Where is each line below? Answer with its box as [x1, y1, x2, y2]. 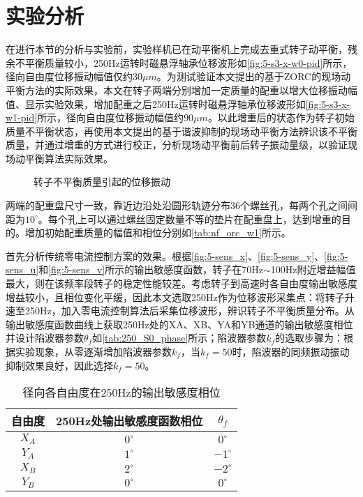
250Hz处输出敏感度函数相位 [56, 413, 203, 429]
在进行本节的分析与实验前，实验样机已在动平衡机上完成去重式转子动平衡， [6, 42, 348, 56]
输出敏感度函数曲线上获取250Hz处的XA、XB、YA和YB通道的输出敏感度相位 [6, 316, 353, 331]
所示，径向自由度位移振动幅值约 [37, 110, 184, 125]
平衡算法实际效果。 [24, 151, 113, 165]
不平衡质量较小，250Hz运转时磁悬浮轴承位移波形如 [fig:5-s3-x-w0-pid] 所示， [15, 55, 353, 70]
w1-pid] [6, 110, 38, 125]
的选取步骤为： [275, 330, 344, 345]
